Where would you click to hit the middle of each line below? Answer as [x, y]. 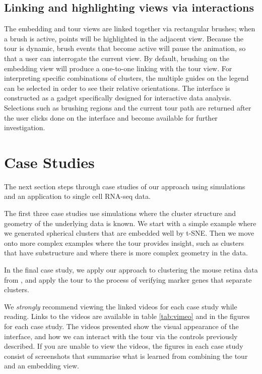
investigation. [25, 127]
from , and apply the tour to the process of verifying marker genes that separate [128, 279]
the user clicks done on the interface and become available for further [111, 117]
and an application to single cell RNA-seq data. [77, 196]
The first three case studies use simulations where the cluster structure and [120, 213]
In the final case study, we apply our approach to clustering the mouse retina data [131, 270]
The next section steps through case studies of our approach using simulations [125, 186]
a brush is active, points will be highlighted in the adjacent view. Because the [124, 38]
